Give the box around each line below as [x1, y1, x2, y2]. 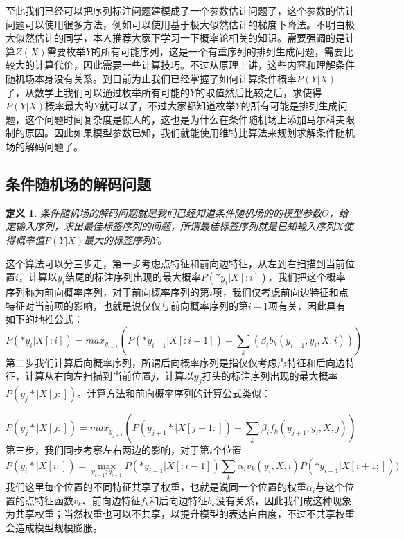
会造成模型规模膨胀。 [6, 520, 103, 534]
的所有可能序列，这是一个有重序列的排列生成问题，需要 [91, 44, 344, 58]
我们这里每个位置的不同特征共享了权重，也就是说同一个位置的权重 [6, 479, 306, 494]
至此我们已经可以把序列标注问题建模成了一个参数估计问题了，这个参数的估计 [6, 3, 355, 17]
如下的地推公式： [6, 312, 83, 326]
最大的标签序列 [84, 232, 152, 247]
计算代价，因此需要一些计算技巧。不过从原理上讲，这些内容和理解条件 [34, 58, 355, 72]
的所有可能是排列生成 [240, 98, 338, 113]
